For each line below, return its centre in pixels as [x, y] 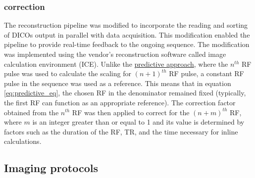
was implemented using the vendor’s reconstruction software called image [115, 54]
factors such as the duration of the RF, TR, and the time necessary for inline [121, 131]
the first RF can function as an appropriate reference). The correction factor [120, 102]
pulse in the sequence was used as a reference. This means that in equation [118, 83]
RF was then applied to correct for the [131, 112]
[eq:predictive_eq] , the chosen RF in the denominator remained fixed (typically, [125, 93]
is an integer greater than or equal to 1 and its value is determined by [138, 122]
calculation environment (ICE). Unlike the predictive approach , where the [116, 64]
